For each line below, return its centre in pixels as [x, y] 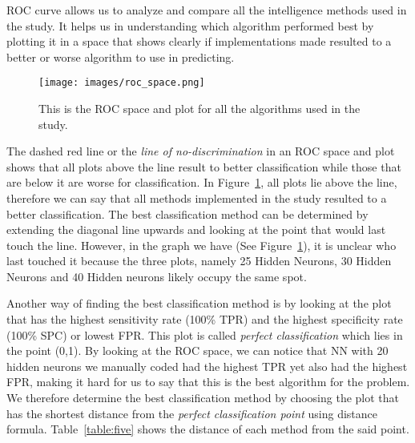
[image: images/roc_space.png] [122, 83]
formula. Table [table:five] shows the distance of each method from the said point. [208, 429]
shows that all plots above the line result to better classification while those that [204, 166]
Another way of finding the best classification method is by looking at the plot [199, 303]
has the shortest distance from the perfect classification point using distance [192, 413]
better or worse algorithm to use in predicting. [121, 56]
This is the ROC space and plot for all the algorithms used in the [199, 108]
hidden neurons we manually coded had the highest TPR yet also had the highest [207, 366]
